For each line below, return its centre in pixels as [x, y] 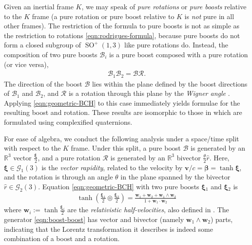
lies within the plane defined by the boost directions [170, 83]
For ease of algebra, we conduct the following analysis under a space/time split [122, 138]
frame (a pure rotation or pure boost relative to [103, 16]
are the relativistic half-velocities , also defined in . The [148, 210]
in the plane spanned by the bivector [175, 177]
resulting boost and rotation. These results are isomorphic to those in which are [123, 112]
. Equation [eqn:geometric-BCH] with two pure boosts [119, 187]
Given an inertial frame [39, 6]
